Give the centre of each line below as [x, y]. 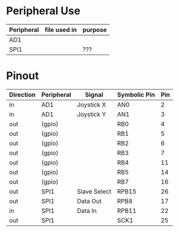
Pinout [23, 76]
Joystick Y [92, 114]
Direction [22, 94]
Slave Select [94, 191]
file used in [61, 30]
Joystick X [92, 104]
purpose [95, 30]
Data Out [89, 201]
